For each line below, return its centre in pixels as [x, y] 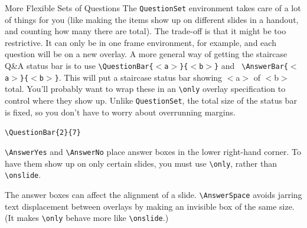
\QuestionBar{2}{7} [43, 133]
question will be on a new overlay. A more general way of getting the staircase [146, 54]
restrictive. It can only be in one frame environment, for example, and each [141, 42]
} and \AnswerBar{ [251, 66]
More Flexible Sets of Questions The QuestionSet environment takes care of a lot [153, 8]
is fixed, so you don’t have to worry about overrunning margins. [120, 112]
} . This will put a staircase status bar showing [138, 77]
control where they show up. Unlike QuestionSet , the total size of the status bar [151, 100]
